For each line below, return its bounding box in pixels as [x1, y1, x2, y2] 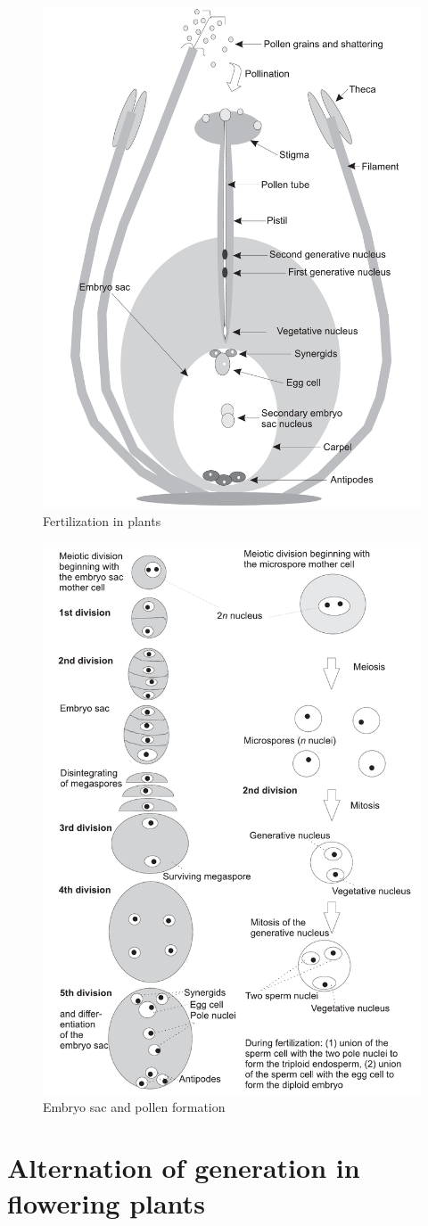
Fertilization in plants [43, 511, 161, 530]
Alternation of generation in [7, 1149, 360, 1186]
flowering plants [7, 1184, 205, 1221]
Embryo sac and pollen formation [43, 1097, 226, 1115]
